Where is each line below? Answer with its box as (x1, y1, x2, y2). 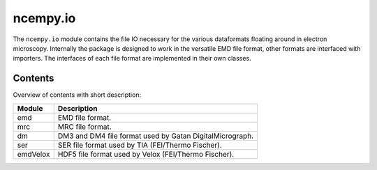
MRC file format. (57, 122, 112, 132)
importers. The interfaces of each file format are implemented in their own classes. (13, 54, 251, 63)
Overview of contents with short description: (13, 91, 142, 99)
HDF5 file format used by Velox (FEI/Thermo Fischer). (57, 149, 235, 159)
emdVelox (17, 149, 50, 159)
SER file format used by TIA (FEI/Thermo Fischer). (57, 140, 223, 150)
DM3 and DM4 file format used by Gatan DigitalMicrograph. (57, 131, 254, 141)
